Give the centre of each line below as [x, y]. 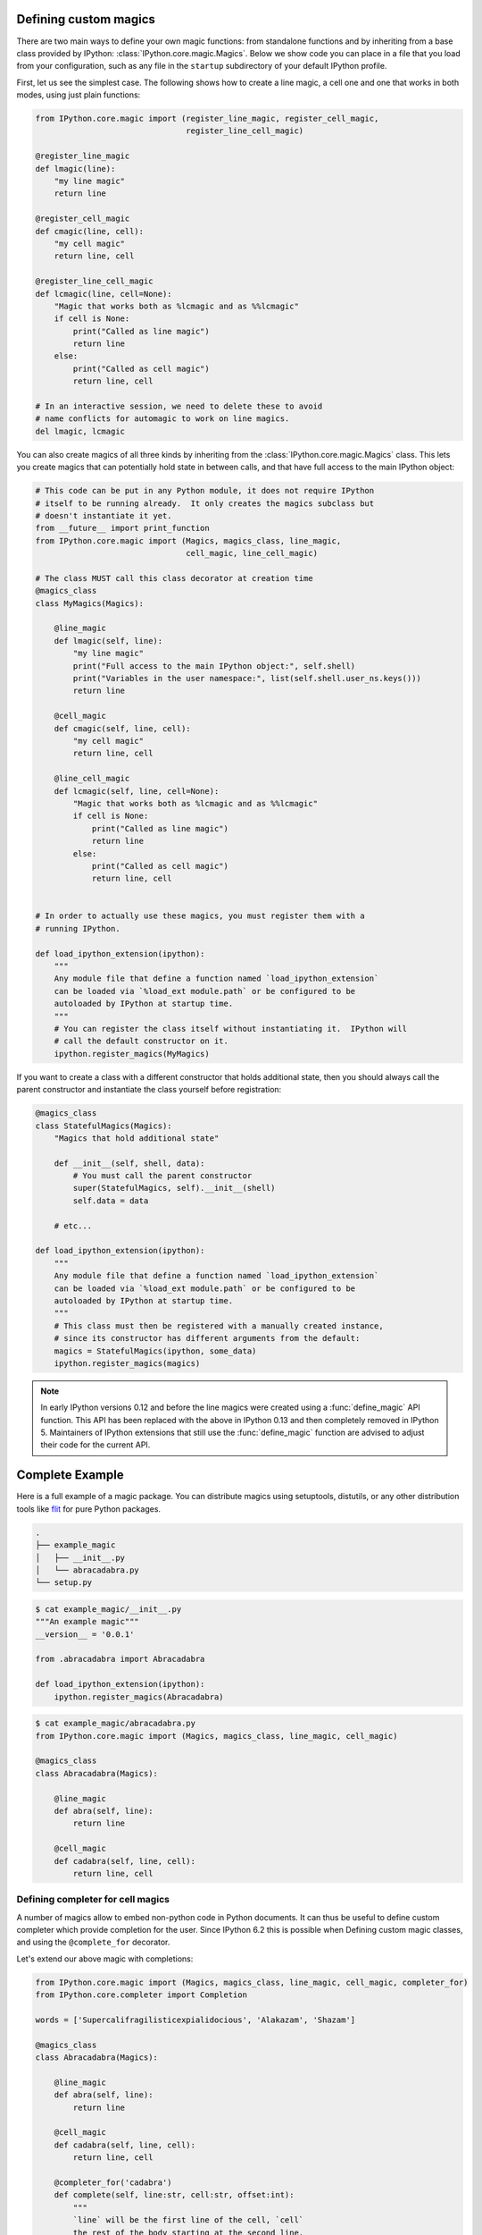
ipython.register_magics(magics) [127, 1363]
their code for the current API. [96, 1445]
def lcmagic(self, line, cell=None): [137, 791]
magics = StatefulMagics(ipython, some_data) [155, 1351]
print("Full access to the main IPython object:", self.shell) [214, 666]
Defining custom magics [86, 19]
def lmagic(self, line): [108, 641]
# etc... [73, 1226]
